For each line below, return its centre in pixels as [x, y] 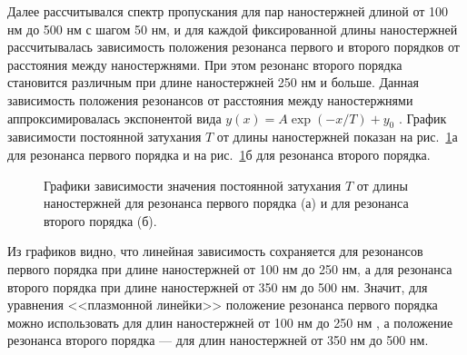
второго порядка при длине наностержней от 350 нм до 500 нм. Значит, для [218, 286]
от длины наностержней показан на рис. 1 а [337, 137]
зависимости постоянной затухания [104, 137]
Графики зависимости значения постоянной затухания [193, 185]
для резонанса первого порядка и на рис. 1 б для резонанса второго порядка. [219, 154]
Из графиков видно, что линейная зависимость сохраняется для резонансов [215, 251]
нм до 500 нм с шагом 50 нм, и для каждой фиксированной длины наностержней [233, 29]
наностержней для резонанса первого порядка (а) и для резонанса [226, 203]
